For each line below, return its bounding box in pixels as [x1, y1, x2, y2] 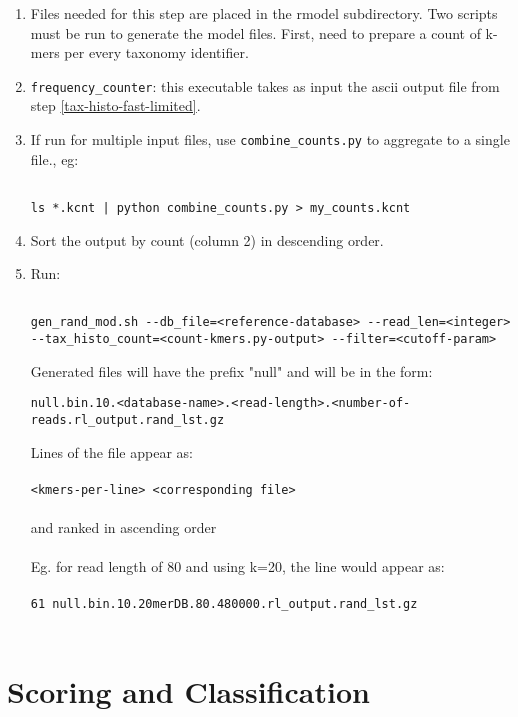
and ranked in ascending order [30, 517, 217, 538]
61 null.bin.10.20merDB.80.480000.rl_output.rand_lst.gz [30, 597, 418, 612]
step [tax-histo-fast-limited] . [30, 95, 201, 116]
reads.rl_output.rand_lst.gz [30, 413, 225, 427]
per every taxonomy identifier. [64, 42, 249, 63]
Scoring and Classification [7, 670, 370, 711]
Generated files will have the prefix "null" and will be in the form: [30, 360, 433, 381]
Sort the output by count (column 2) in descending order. [30, 229, 384, 250]
